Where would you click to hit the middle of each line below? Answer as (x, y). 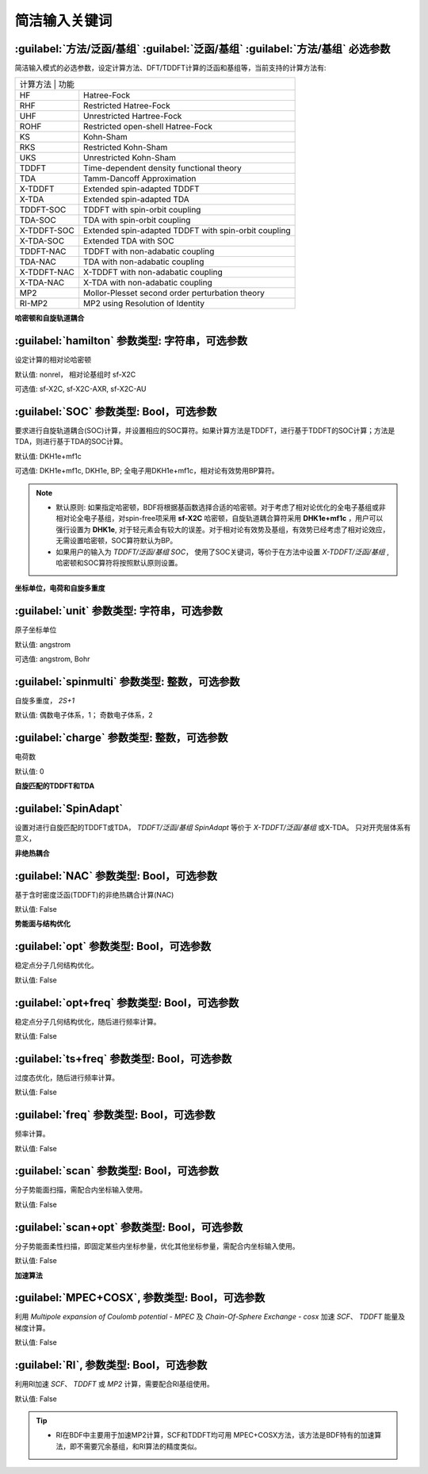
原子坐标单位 (36, 630)
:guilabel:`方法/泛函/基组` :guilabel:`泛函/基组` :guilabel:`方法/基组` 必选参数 (203, 49)
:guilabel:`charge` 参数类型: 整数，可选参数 (122, 738)
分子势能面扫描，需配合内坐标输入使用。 (80, 1190)
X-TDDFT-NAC (47, 272)
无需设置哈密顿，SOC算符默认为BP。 (117, 541)
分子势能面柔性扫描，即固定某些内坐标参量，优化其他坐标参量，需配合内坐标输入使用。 (157, 1246)
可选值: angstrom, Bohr (52, 659)
